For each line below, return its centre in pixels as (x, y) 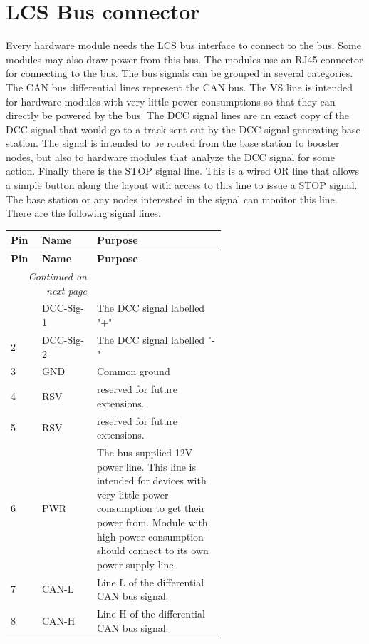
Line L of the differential (150, 582)
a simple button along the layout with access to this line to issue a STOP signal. (182, 185)
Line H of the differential (151, 614)
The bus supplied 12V (145, 453)
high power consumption (150, 536)
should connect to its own (152, 550)
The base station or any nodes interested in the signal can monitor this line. (172, 199)
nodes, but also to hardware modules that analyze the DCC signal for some (170, 157)
